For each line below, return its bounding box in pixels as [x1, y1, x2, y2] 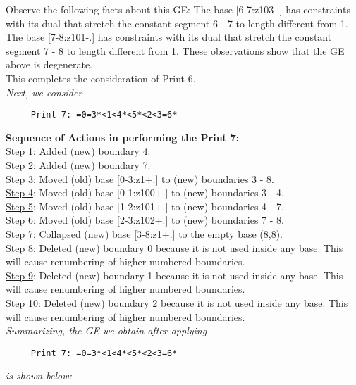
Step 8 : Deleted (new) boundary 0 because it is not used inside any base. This [6, 240, 343, 255]
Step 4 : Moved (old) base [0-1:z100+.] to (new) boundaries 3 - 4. [6, 185, 284, 200]
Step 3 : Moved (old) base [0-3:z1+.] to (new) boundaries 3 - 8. [6, 171, 274, 186]
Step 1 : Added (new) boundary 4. [6, 144, 151, 158]
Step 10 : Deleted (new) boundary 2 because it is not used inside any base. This [6, 295, 348, 310]
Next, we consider [6, 84, 82, 99]
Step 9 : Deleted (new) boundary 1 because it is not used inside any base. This [6, 267, 343, 282]
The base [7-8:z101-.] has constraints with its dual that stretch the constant [6, 30, 332, 44]
